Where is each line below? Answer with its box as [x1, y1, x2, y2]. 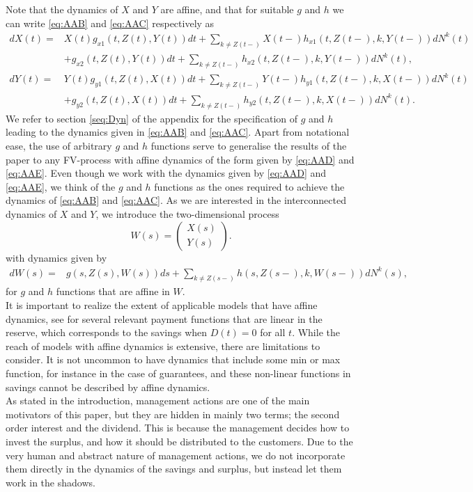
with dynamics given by [6, 250, 107, 264]
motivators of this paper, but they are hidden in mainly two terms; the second [6, 406, 340, 421]
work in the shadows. [6, 475, 95, 489]
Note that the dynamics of [6, 2, 118, 16]
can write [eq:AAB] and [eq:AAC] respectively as [6, 15, 215, 30]
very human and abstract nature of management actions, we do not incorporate [6, 447, 346, 462]
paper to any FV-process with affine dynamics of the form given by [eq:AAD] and [6, 152, 355, 166]
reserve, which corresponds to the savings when [6, 325, 208, 340]
